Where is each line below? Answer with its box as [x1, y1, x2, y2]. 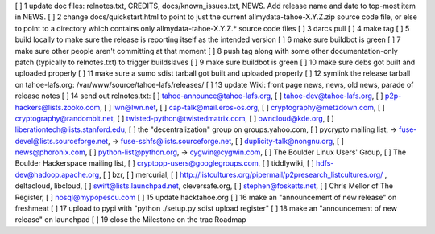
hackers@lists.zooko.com [14, 102, 101, 112]
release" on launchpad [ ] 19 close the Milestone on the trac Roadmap [14, 215, 246, 224]
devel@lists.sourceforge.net [14, 136, 109, 146]
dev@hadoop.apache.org [14, 170, 100, 179]
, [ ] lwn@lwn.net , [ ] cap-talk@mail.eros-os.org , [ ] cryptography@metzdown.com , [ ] [99, 102, 386, 112]
